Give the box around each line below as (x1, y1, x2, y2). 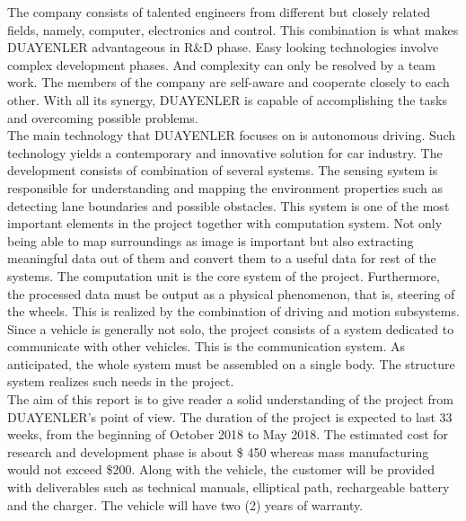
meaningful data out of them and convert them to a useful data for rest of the (7, 249, 436, 268)
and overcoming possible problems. (7, 108, 198, 127)
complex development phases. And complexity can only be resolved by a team (7, 55, 436, 74)
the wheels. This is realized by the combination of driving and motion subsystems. (7, 302, 460, 321)
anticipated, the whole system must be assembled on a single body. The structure (7, 354, 455, 373)
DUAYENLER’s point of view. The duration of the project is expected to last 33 (7, 407, 453, 426)
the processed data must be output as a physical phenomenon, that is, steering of (7, 284, 455, 303)
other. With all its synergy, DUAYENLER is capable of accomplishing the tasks (7, 90, 447, 109)
